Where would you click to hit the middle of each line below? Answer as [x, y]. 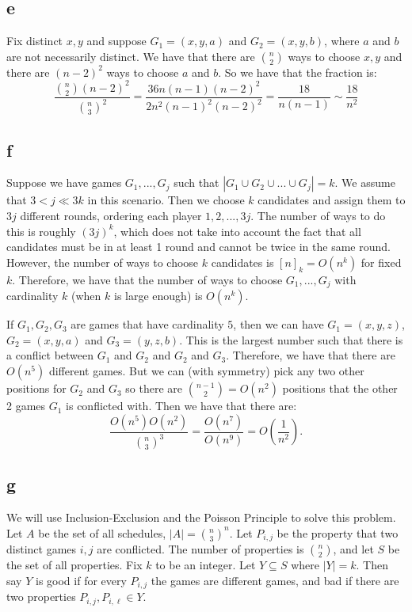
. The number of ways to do [318, 216]
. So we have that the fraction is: [298, 72]
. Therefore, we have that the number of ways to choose [147, 279]
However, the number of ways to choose [103, 262]
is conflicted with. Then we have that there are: [181, 406]
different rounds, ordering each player [111, 216]
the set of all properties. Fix [74, 565]
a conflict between [50, 355]
